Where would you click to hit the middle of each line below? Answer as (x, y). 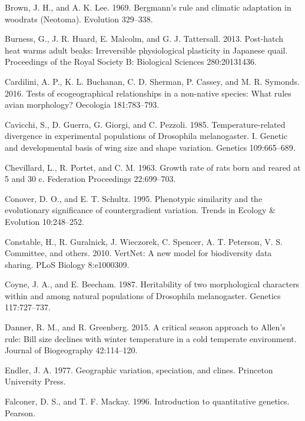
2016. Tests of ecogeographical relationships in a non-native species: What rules (148, 93)
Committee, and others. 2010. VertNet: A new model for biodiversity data (138, 253)
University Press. (35, 381)
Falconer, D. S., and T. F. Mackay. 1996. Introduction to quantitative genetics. (147, 401)
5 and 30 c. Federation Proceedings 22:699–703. (90, 179)
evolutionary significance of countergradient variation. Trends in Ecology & (140, 210)
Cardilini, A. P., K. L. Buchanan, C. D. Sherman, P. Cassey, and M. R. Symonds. (152, 81)
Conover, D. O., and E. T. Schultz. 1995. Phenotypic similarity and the (134, 198)
